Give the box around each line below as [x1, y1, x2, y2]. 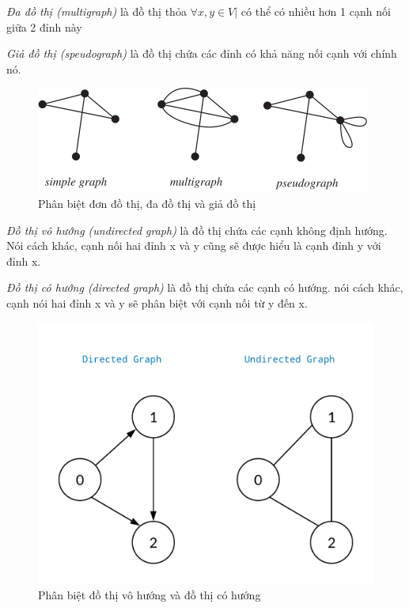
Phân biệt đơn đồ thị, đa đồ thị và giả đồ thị [38, 194, 256, 211]
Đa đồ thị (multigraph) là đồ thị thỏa [6, 3, 187, 19]
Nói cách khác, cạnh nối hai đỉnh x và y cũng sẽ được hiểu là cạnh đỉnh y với [6, 237, 381, 254]
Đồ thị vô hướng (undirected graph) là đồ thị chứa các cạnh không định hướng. [6, 221, 388, 238]
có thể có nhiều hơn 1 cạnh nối [240, 3, 391, 19]
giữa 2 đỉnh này [6, 18, 82, 35]
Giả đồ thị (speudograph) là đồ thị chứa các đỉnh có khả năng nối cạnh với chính [6, 45, 397, 62]
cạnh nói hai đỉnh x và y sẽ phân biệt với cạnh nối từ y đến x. [6, 294, 308, 311]
